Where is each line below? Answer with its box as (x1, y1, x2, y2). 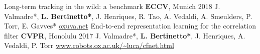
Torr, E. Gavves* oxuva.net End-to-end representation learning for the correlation (4, 20, 256, 31)
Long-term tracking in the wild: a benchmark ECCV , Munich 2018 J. (4, 1, 220, 11)
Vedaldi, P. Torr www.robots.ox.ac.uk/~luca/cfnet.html (4, 40, 174, 50)
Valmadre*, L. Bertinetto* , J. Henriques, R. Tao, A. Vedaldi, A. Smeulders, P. (4, 10, 252, 21)
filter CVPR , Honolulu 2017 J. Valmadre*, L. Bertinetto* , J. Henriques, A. (4, 30, 245, 40)
